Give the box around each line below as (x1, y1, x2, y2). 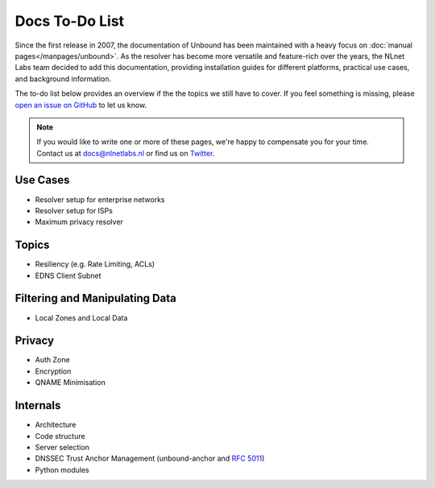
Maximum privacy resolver (35, 217, 124, 227)
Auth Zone (35, 355, 70, 365)
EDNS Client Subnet (35, 271, 101, 280)
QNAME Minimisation (35, 378, 106, 387)
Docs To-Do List (14, 12, 125, 30)
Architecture (35, 420, 77, 430)
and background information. (14, 73, 112, 84)
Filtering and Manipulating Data (14, 292, 176, 305)
